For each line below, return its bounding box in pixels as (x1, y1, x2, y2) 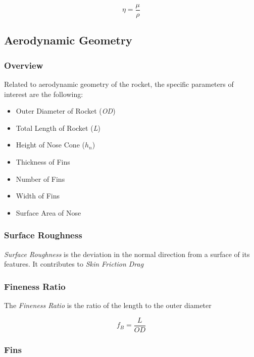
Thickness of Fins (16, 157, 70, 167)
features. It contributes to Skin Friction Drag (4, 259, 144, 269)
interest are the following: (4, 88, 83, 99)
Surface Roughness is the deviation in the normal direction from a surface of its (4, 248, 250, 259)
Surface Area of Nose (16, 207, 81, 218)
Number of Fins (16, 173, 65, 184)
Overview (4, 59, 43, 71)
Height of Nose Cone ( (16, 139, 85, 150)
